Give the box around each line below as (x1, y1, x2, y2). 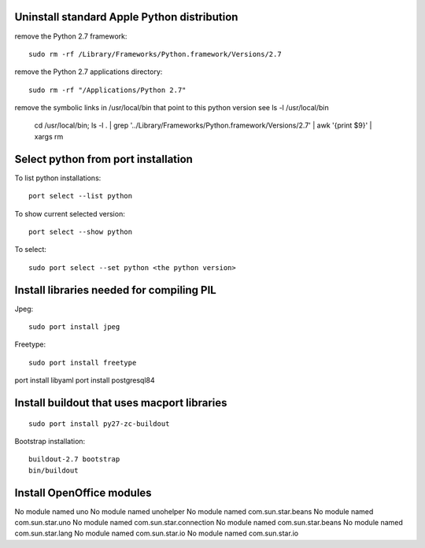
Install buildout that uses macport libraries (14, 396, 227, 409)
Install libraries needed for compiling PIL (14, 283, 216, 297)
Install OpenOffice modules (14, 486, 153, 499)
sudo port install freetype (28, 358, 137, 367)
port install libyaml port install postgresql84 (14, 376, 155, 385)
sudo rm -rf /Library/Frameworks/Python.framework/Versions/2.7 (28, 50, 283, 58)
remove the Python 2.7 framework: (14, 31, 128, 41)
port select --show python (28, 227, 133, 236)
